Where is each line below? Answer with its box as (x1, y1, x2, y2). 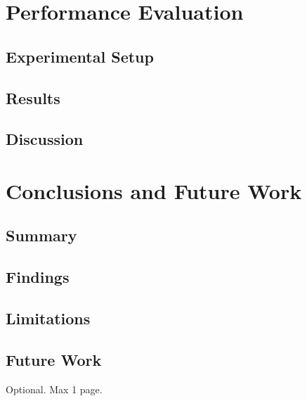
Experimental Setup (6, 45, 154, 67)
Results (6, 87, 60, 108)
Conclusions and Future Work (6, 176, 302, 205)
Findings (6, 266, 70, 288)
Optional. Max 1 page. (6, 381, 103, 396)
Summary (6, 224, 77, 246)
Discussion (6, 128, 84, 150)
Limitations (6, 307, 91, 329)
